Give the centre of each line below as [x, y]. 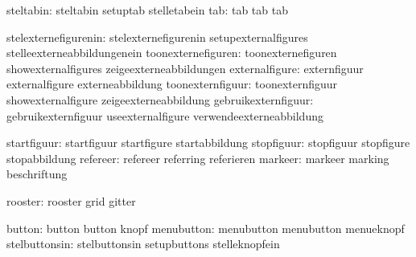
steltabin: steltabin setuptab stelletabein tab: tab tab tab [147, 10]
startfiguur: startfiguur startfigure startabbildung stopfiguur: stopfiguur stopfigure [208, 143]
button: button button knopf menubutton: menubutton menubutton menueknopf [206, 228]
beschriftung [37, 174]
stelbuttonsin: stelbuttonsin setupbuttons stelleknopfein [143, 244]
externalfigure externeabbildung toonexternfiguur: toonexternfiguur [172, 84]
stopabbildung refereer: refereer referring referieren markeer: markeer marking [198, 158]
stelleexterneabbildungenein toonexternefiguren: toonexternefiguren [172, 53]
